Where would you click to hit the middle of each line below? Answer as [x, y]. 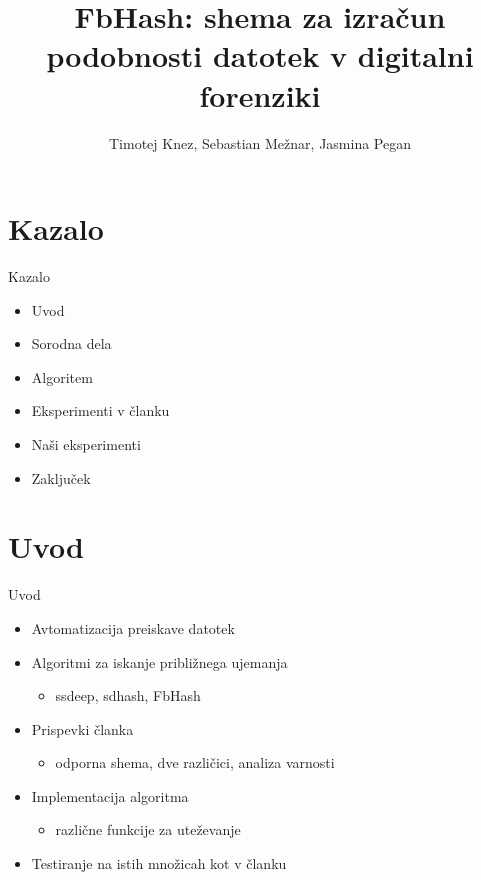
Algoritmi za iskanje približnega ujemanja [159, 661]
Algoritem [62, 376]
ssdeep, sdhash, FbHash [128, 695]
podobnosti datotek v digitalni [260, 55]
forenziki [260, 94]
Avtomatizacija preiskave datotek [133, 627]
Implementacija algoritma [110, 795]
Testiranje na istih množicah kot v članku [159, 863]
